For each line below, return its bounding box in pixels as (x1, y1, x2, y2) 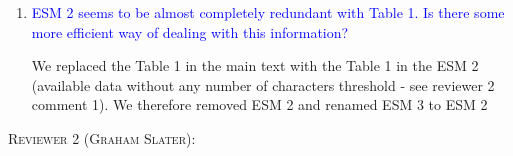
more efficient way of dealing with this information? (31, 21, 349, 42)
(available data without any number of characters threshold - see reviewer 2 (31, 74, 495, 95)
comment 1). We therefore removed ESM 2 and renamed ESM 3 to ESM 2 (31, 94, 488, 115)
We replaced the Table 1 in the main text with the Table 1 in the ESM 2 (31, 55, 479, 76)
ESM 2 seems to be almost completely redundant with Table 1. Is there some (31, 2, 505, 22)
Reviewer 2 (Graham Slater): (8, 127, 196, 148)
